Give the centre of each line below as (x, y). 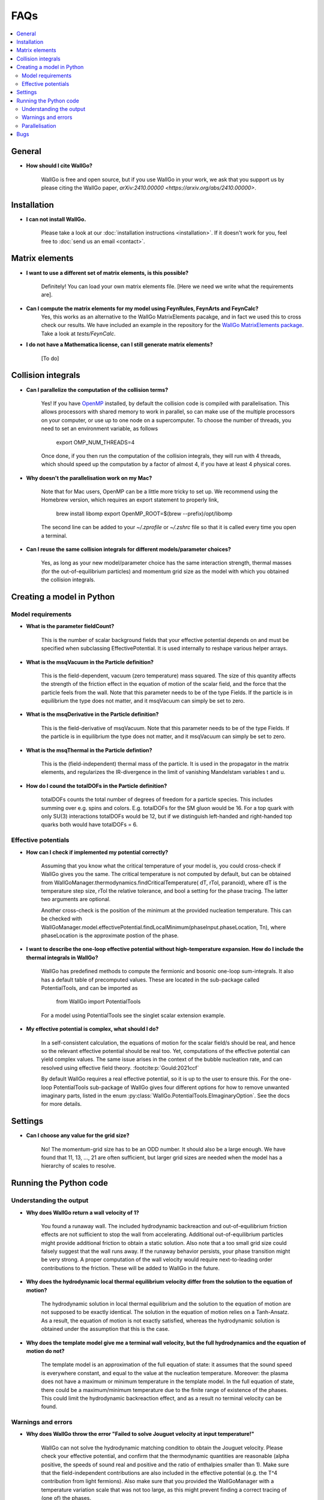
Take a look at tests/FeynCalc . (79, 334)
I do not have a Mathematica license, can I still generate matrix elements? (119, 344)
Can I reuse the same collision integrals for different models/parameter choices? (128, 550)
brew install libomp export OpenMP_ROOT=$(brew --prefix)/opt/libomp (144, 514)
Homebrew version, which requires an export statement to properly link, (130, 500)
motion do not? (45, 1351)
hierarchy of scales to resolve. (79, 1166)
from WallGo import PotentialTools (98, 1001)
